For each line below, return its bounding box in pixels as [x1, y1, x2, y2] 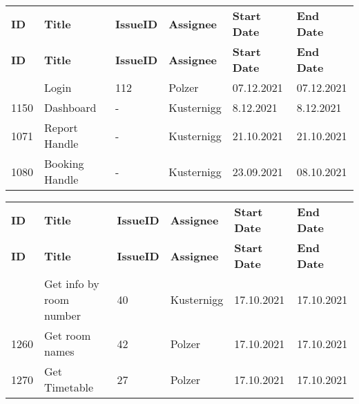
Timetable [44, 379, 94, 395]
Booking [44, 155, 84, 171]
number [44, 307, 81, 323]
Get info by [44, 276, 99, 291]
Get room [44, 327, 91, 343]
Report [44, 119, 78, 135]
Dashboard [44, 99, 97, 115]
